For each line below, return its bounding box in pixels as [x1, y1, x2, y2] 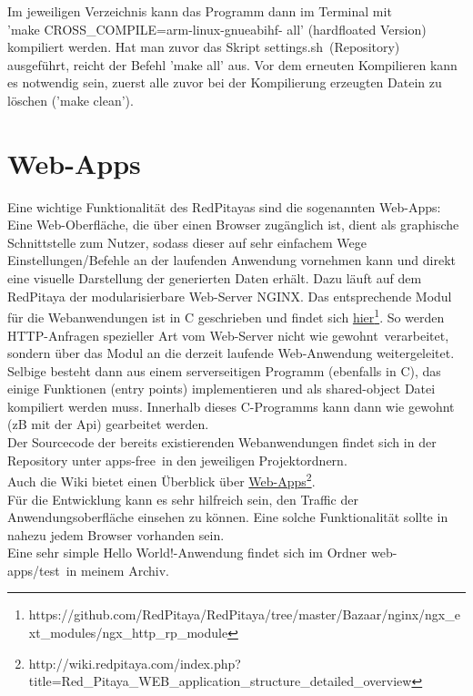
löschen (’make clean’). [7, 90, 134, 109]
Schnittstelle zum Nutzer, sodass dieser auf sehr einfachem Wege [7, 232, 367, 251]
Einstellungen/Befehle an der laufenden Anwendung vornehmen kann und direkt [7, 251, 456, 270]
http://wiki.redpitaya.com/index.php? [28, 653, 241, 672]
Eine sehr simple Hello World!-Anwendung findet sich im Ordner [7, 543, 367, 562]
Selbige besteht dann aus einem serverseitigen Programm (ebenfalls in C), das [7, 361, 441, 380]
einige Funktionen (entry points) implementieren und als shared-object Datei [7, 379, 436, 398]
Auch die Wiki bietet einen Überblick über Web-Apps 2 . [7, 469, 316, 490]
